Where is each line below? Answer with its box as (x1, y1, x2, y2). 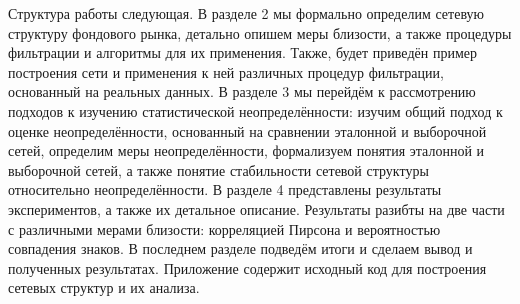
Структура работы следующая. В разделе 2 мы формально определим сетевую (8, 3, 484, 23)
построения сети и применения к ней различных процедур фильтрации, (8, 61, 444, 82)
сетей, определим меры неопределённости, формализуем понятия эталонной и (8, 140, 485, 161)
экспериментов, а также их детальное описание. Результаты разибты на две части (8, 198, 505, 219)
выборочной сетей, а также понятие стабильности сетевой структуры (8, 159, 429, 180)
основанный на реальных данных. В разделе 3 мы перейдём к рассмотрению (8, 81, 476, 102)
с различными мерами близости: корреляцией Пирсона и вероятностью (8, 218, 441, 239)
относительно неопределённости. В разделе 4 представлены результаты (8, 179, 442, 200)
